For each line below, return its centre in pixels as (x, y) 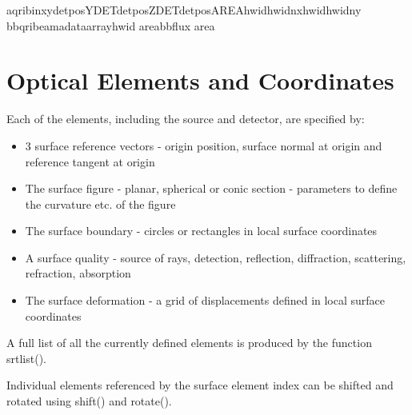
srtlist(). (26, 358)
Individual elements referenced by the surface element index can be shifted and (200, 385)
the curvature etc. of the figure (100, 204)
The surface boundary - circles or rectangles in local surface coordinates (201, 231)
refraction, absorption (78, 273)
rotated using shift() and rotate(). (89, 401)
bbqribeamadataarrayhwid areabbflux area (111, 25)
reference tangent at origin (90, 161)
